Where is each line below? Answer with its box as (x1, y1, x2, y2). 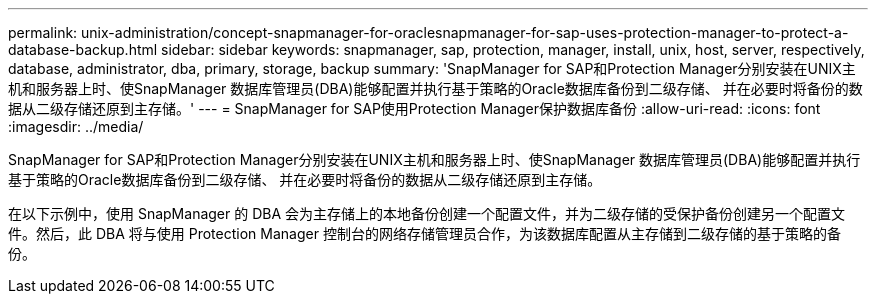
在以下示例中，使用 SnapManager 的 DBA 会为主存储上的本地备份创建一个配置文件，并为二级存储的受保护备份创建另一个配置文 (8, 205, 846, 222)
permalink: (8, 24, 78, 41)
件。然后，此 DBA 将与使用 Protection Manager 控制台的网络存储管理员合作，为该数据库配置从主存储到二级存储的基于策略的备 (8, 225, 841, 242)
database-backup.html (8, 41, 158, 58)
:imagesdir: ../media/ (8, 118, 144, 135)
